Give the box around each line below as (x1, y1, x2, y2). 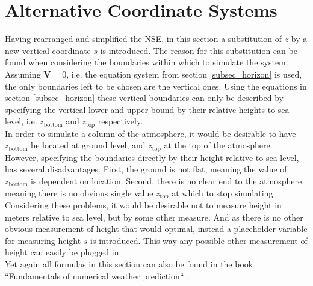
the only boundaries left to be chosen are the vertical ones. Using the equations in (5, 79, 307, 92)
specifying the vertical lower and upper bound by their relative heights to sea (5, 103, 290, 115)
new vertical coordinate (5, 44, 91, 56)
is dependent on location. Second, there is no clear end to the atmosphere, (30, 174, 305, 187)
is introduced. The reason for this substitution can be (100, 44, 297, 56)
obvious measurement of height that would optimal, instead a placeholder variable (5, 222, 308, 235)
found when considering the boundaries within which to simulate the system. (5, 56, 288, 68)
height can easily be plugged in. (5, 246, 122, 258)
